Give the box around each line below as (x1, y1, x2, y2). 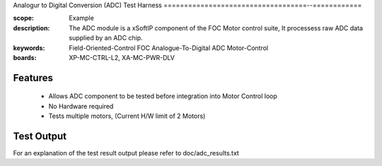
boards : (13, 53, 37, 61)
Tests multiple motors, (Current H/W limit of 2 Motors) (48, 112, 206, 120)
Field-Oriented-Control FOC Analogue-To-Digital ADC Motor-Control (69, 43, 269, 52)
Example (69, 14, 95, 23)
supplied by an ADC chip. (69, 34, 143, 42)
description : (13, 23, 50, 32)
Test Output (13, 130, 67, 142)
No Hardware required (48, 102, 114, 110)
